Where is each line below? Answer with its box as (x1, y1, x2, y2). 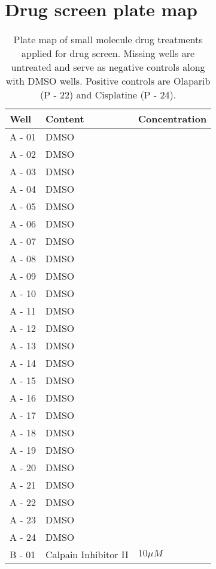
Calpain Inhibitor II (45, 547, 129, 562)
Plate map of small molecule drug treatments (13, 32, 203, 47)
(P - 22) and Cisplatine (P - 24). (39, 88, 177, 102)
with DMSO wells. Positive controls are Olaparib (5, 74, 211, 88)
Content (45, 112, 84, 126)
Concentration (138, 112, 207, 126)
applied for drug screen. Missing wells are (22, 46, 195, 61)
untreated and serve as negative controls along (11, 60, 205, 74)
